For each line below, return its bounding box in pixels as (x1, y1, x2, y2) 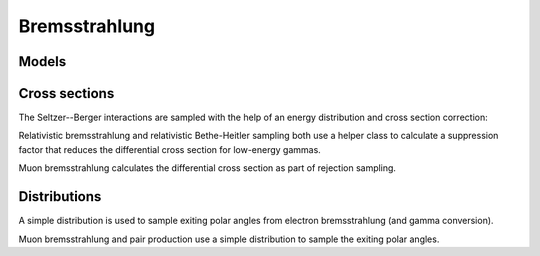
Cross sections (18, 85, 115, 102)
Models (18, 53, 67, 70)
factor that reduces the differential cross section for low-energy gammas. (18, 143, 322, 155)
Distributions (18, 188, 102, 205)
